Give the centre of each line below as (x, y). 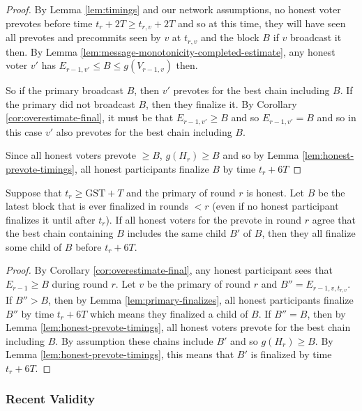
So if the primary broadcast (65, 90)
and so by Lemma (261, 155)
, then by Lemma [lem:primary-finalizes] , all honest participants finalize (201, 299)
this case (24, 131)
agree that (334, 219)
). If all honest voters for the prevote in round (204, 219)
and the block (230, 37)
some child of (34, 246)
